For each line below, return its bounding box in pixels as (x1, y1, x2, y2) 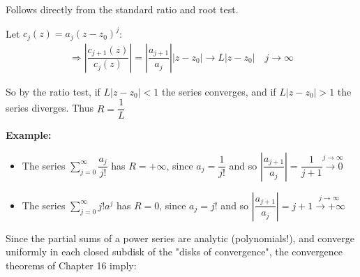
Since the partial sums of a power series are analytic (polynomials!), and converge (6, 230, 354, 245)
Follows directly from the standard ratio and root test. (6, 2, 239, 16)
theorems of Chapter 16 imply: (6, 258, 137, 273)
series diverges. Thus (6, 100, 93, 115)
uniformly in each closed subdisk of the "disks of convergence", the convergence (6, 244, 343, 259)
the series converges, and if (162, 84, 276, 98)
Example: (6, 128, 52, 142)
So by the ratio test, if (6, 84, 100, 98)
